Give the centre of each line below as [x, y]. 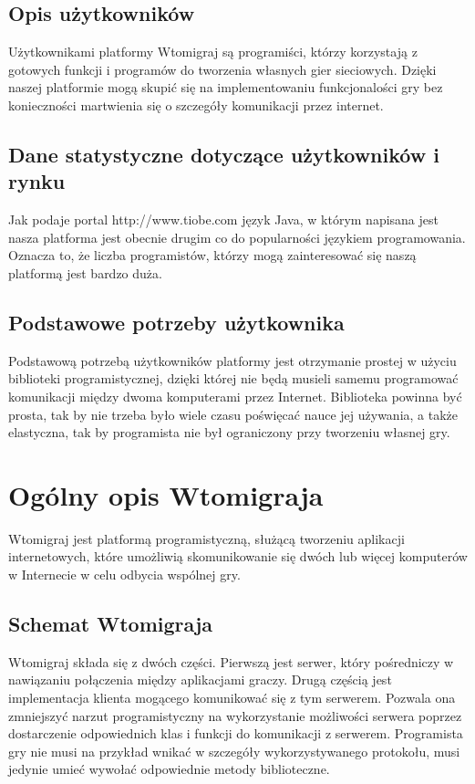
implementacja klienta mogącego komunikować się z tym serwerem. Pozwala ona [232, 698]
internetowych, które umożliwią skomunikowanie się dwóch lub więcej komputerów [238, 556]
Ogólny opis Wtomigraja [166, 494]
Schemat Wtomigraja [111, 624]
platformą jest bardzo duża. [85, 272]
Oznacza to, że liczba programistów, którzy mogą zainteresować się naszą [212, 255]
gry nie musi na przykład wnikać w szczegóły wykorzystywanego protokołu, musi [234, 751]
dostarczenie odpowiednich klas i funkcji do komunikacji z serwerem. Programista [236, 733]
